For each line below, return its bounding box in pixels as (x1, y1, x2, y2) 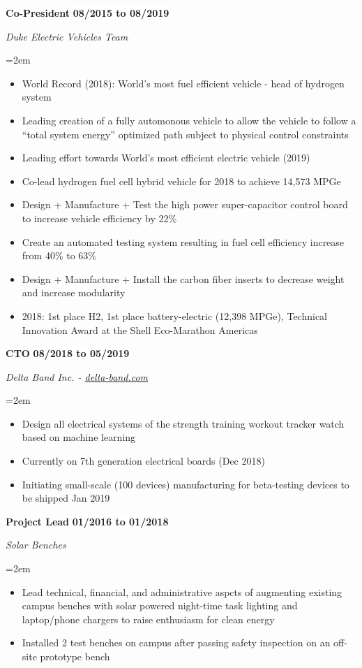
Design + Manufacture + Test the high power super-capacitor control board (22, 197, 348, 212)
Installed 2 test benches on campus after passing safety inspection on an (22, 635, 331, 650)
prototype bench (40, 649, 110, 663)
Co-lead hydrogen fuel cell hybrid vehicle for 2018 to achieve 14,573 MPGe (22, 173, 341, 188)
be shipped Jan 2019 (22, 491, 110, 505)
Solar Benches (6, 537, 66, 552)
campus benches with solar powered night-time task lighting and (22, 598, 298, 613)
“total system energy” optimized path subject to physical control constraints (22, 126, 349, 141)
